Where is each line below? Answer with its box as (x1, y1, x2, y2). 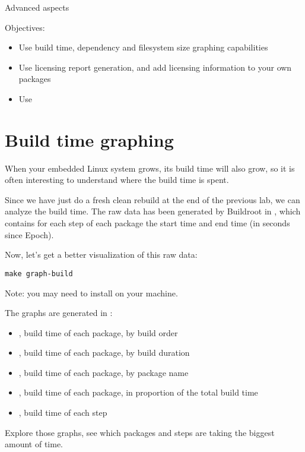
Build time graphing (5, 127, 174, 151)
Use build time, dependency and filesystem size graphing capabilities (18, 41, 268, 53)
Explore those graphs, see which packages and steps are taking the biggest (5, 426, 275, 438)
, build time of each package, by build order (18, 326, 178, 339)
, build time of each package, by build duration (18, 346, 190, 359)
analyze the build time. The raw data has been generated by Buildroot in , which (5, 205, 301, 217)
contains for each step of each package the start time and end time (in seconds (5, 217, 290, 229)
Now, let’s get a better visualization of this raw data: (5, 248, 198, 261)
